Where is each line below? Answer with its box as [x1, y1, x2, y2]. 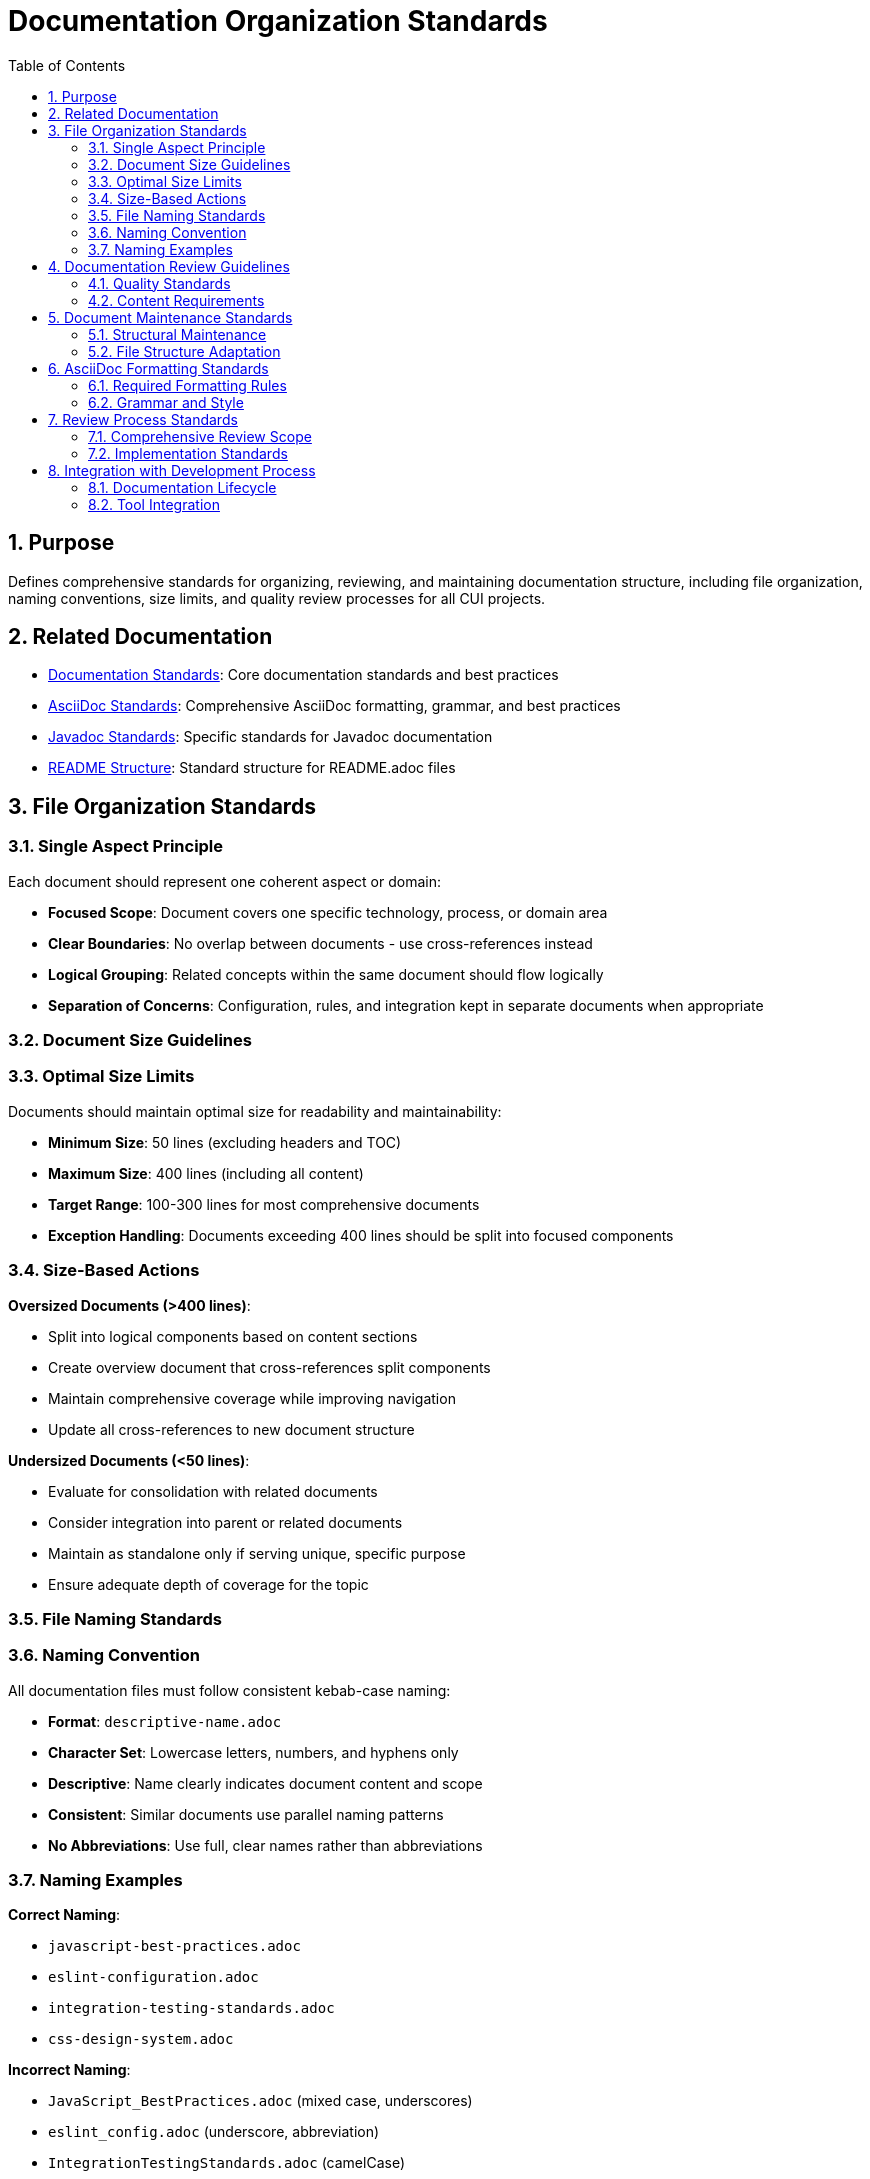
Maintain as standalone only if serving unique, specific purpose [48, 1544, 466, 1562]
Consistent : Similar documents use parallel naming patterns [48, 1805, 444, 1823]
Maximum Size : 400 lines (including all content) [48, 1164, 364, 1182]
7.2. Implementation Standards [88, 444, 288, 462]
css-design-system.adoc [48, 2031, 234, 2048]
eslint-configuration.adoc [48, 1969, 259, 1986]
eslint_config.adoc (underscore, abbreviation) [48, 2123, 380, 2141]
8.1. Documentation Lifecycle [88, 478, 277, 496]
